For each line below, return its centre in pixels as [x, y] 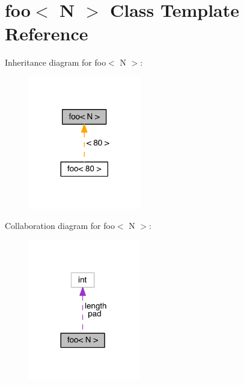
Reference [47, 33]
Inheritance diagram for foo [56, 62]
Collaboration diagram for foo [60, 226]
